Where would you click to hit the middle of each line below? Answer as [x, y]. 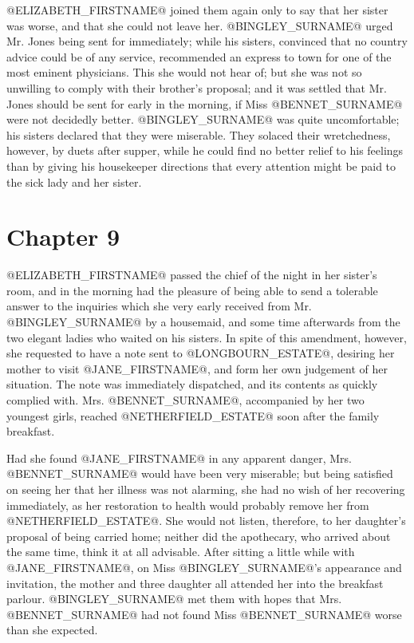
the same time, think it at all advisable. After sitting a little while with [181, 552]
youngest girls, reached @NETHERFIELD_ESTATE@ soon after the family [193, 415]
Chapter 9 [63, 237]
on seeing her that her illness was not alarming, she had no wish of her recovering [206, 489]
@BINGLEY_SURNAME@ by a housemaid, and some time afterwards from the [203, 322]
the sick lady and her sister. [74, 181]
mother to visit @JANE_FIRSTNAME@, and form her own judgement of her [197, 368]
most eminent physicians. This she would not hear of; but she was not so [184, 72]
